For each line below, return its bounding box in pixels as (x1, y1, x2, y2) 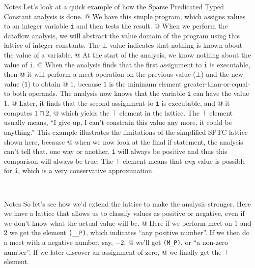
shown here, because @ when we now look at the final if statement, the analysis (4, 136, 243, 147)
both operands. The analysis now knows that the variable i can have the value (12, 88, 249, 98)
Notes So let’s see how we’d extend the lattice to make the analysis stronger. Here (4, 198, 251, 208)
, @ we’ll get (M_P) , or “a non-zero (124, 237, 228, 247)
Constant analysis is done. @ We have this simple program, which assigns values (4, 11, 246, 21)
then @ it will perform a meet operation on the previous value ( (4, 69, 196, 79)
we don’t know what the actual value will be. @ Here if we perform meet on (4, 217, 232, 228)
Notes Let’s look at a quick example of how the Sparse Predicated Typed (4, 1, 224, 11)
